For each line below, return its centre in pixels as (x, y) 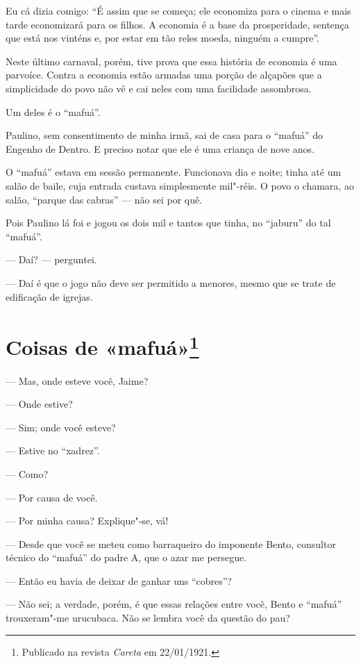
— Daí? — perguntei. (51, 259)
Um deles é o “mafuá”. (53, 111)
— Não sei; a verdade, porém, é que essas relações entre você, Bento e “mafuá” (174, 604)
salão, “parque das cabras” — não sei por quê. (104, 199)
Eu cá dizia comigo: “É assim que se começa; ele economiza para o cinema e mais (178, 10)
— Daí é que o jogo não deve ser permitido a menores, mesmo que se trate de (171, 282)
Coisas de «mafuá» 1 (102, 346)
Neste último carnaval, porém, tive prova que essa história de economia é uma (171, 61)
